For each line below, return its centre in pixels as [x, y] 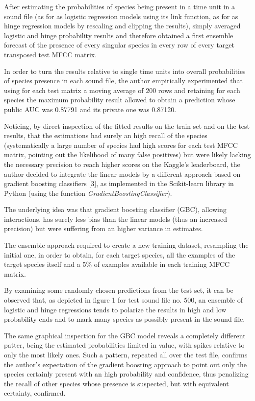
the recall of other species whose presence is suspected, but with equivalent [116, 383]
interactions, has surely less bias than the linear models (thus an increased [116, 219]
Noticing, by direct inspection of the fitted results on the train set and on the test [127, 126]
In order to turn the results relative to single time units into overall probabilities [125, 71]
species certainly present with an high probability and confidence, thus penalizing [126, 374]
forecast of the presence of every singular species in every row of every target [119, 45]
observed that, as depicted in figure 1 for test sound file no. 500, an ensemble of [123, 300]
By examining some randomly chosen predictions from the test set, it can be [119, 290]
